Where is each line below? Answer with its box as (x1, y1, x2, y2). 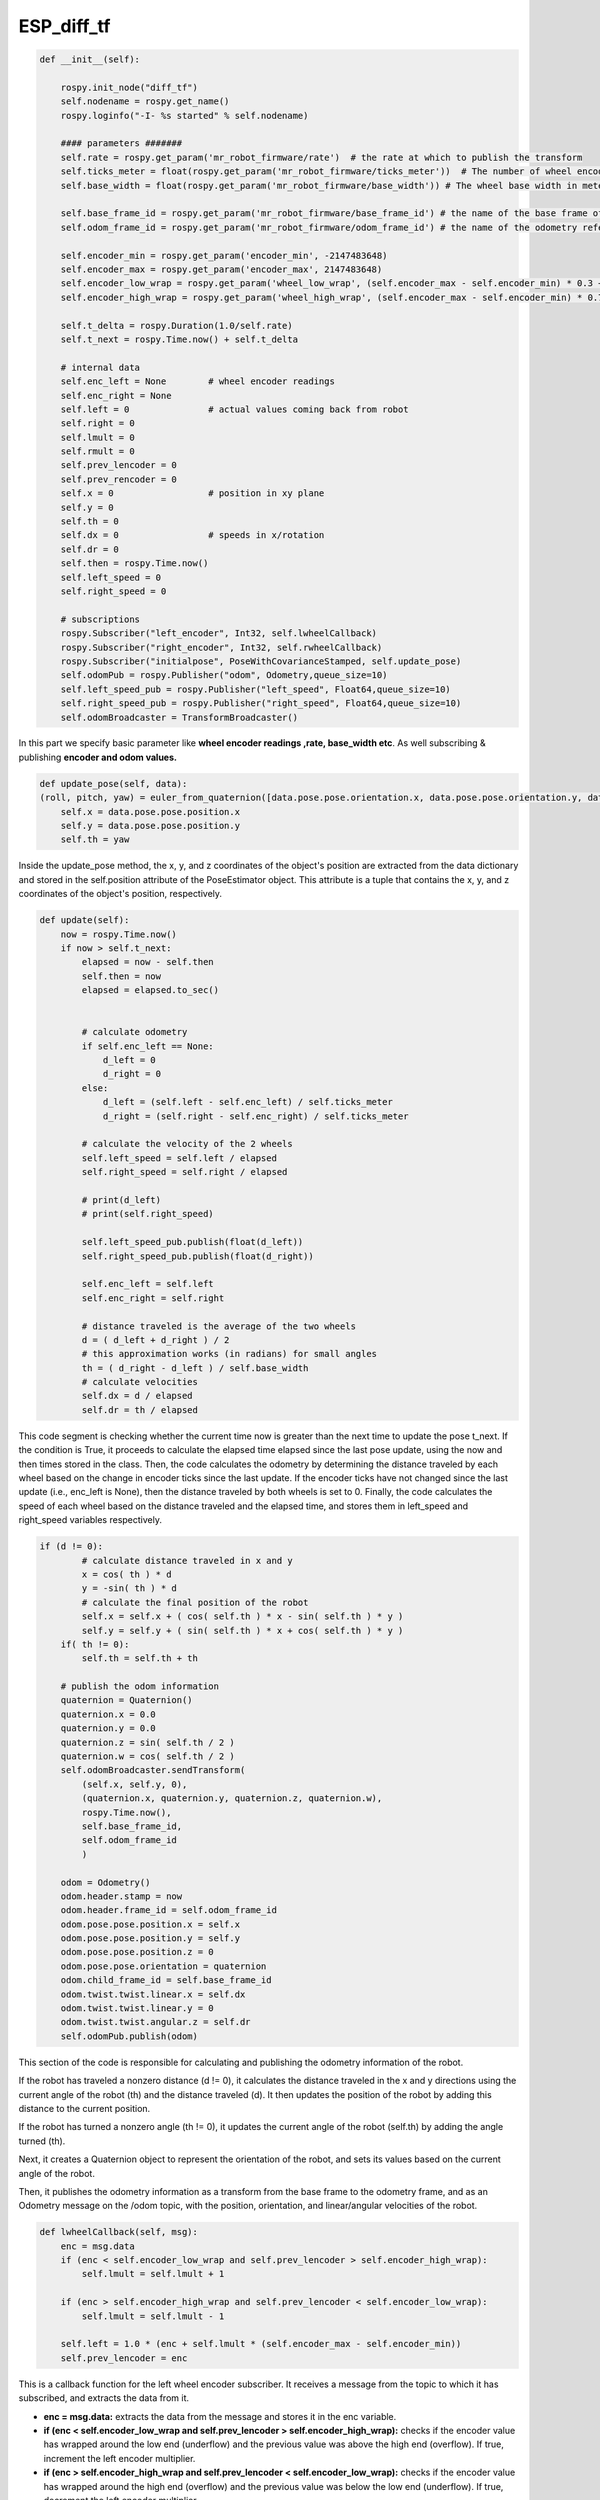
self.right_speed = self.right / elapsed (81, 1166, 288, 1178)
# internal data (60, 361, 140, 373)
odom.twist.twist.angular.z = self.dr (60, 2016, 251, 2028)
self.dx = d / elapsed (81, 1390, 194, 1402)
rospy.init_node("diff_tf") (60, 81, 199, 93)
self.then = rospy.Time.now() (60, 558, 209, 569)
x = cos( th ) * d (81, 1568, 172, 1580)
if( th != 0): (60, 1638, 130, 1650)
